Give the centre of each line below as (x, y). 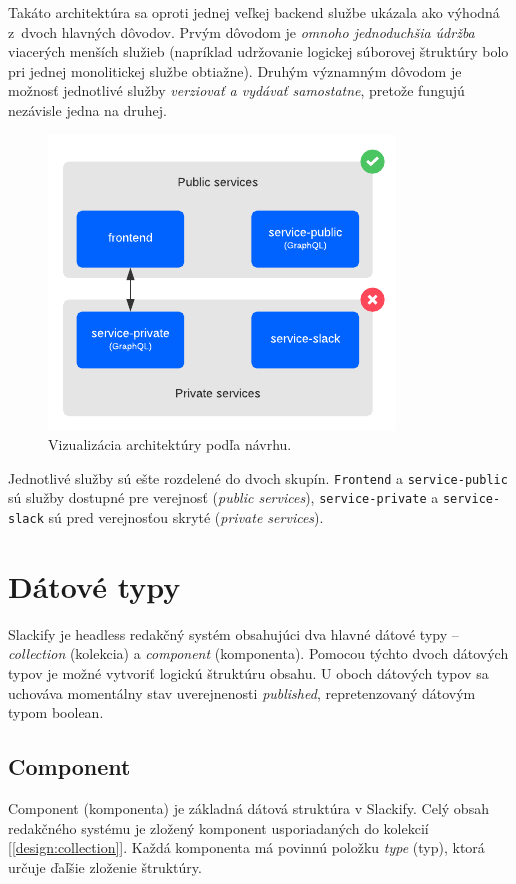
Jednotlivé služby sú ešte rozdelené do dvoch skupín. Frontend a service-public (258, 477)
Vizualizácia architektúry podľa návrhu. (170, 444)
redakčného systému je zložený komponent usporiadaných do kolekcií (218, 827)
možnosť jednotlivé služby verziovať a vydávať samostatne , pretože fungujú (236, 90)
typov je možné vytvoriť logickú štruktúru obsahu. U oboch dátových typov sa (248, 673)
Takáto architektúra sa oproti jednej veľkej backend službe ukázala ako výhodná (254, 12)
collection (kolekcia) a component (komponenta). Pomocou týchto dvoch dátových (258, 653)
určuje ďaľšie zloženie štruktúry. (105, 866)
